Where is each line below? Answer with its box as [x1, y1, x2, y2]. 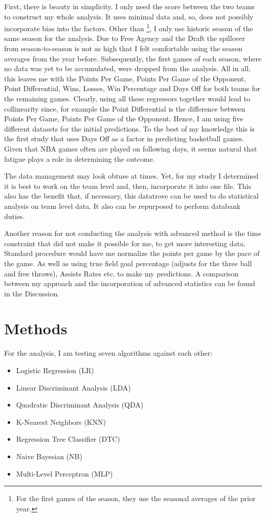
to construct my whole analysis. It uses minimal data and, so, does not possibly [4, 11, 254, 21]
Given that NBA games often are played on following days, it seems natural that [4, 143, 257, 154]
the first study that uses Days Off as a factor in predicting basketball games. [4, 133, 245, 144]
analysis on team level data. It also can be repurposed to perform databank [4, 200, 241, 211]
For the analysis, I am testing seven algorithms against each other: [4, 348, 213, 358]
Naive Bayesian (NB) [16, 450, 82, 461]
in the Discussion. [4, 288, 60, 298]
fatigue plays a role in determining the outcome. [4, 153, 155, 164]
